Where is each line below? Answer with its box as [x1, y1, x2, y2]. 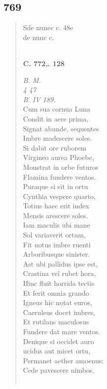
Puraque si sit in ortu [23, 181, 88, 192]
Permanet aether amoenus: [23, 355, 104, 365]
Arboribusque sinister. [23, 249, 90, 259]
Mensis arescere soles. [23, 210, 88, 220]
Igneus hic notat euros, [23, 297, 92, 308]
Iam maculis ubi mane [23, 220, 90, 230]
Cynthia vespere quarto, [23, 191, 96, 201]
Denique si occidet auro [23, 336, 94, 346]
